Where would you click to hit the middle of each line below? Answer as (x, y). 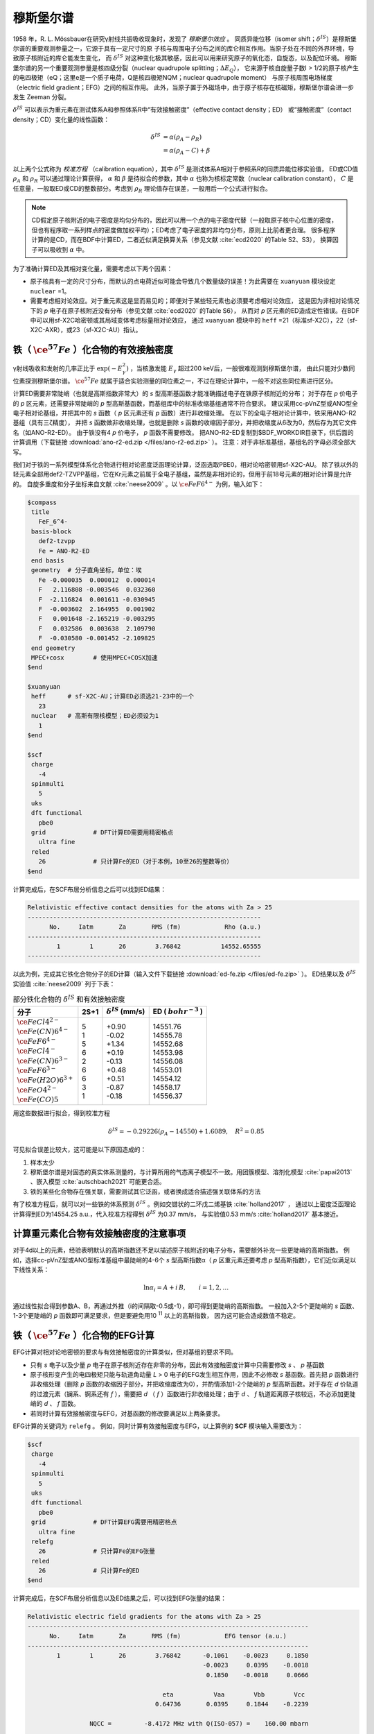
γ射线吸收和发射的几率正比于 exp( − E (68, 368)
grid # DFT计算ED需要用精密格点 (103, 832)
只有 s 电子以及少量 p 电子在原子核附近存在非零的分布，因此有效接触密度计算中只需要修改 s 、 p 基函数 (177, 1365)
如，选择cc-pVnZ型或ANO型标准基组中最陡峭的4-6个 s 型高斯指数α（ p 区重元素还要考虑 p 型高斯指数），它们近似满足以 (185, 1260)
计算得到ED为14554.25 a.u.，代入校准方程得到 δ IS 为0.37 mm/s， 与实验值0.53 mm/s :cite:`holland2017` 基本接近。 (177, 1213)
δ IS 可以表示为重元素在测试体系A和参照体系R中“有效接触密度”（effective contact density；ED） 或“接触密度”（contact (182, 109)
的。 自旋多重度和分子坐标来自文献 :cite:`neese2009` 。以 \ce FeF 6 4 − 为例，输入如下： (139, 484)
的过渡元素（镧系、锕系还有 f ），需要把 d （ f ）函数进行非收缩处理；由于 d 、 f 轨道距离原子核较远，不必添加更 (190, 1393)
